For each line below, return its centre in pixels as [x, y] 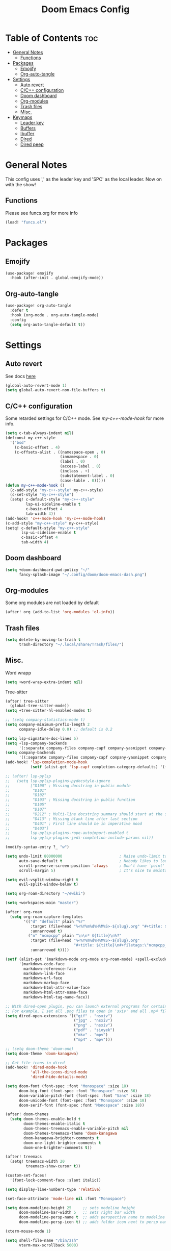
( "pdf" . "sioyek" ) [94, 1030]
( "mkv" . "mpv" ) [91, 1035]
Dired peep [32, 144]
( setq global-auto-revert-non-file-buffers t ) [55, 390]
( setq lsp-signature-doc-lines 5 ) [42, 738]
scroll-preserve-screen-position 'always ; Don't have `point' [92, 866]
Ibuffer [27, 133]
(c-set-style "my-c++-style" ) [42, 495]
